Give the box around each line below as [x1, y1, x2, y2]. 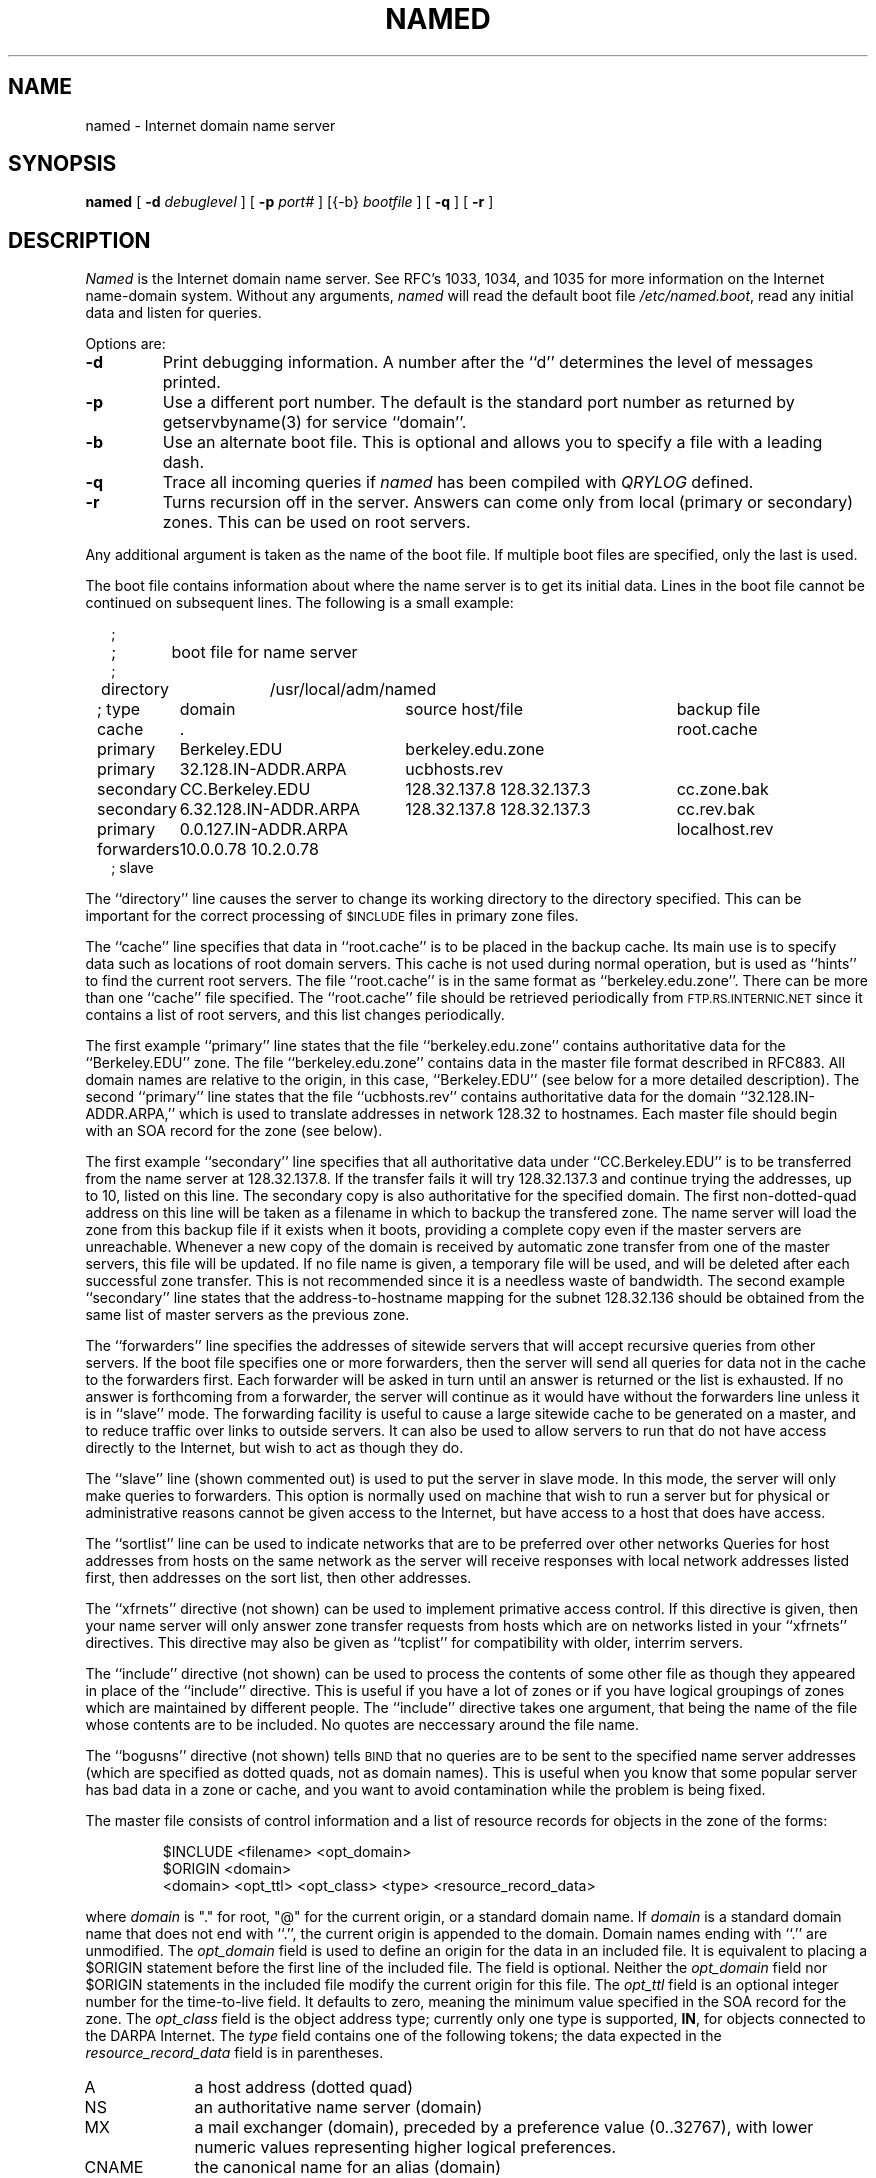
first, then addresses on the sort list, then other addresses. [85, 1569, 472, 1587]
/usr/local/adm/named [269, 679, 437, 700]
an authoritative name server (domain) [194, 2097, 483, 2118]
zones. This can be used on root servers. [162, 512, 471, 533]
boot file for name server [171, 642, 358, 663]
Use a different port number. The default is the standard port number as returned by [162, 392, 795, 413]
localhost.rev [676, 819, 774, 840]
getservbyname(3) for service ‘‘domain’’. [162, 412, 467, 433]
